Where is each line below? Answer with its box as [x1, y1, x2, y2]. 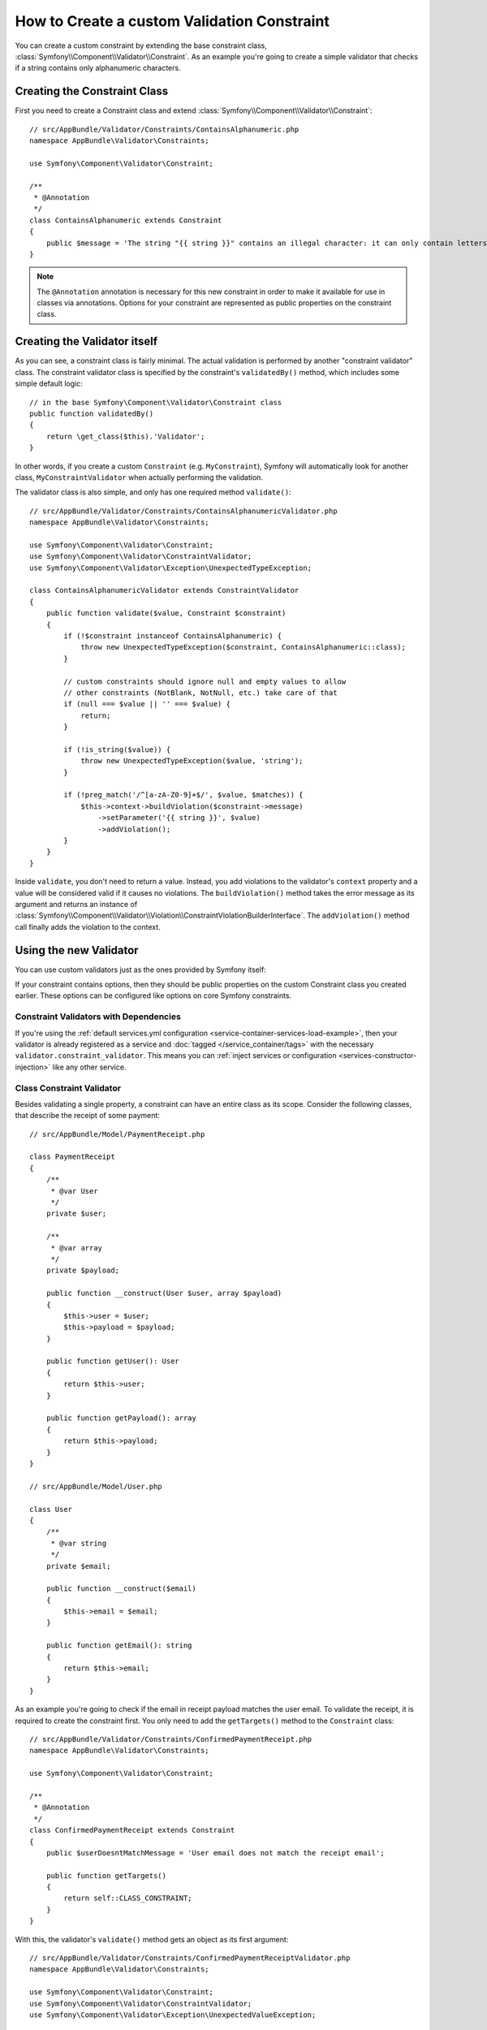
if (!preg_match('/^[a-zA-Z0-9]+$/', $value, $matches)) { [63, 790, 304, 800]
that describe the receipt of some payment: [15, 1111, 160, 1121]
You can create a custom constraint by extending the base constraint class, [15, 41, 267, 50]
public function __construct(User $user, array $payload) [45, 1289, 282, 1298]
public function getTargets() [45, 1871, 166, 1880]
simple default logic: [15, 378, 83, 389]
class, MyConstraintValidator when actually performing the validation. [15, 472, 264, 482]
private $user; [45, 1209, 107, 1218]
